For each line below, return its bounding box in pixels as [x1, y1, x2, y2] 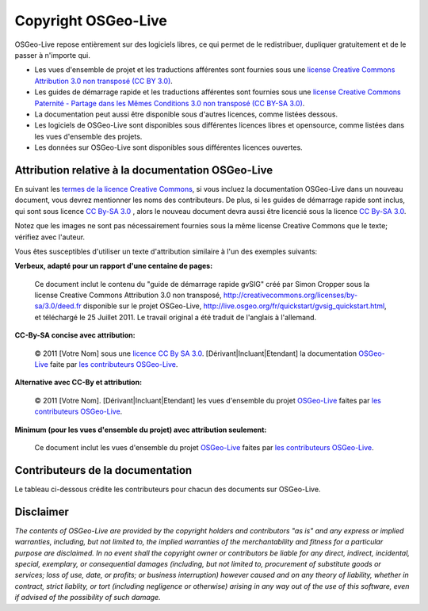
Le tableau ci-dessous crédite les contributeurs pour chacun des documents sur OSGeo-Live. [14, 484, 321, 494]
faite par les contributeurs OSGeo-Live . [50, 360, 178, 369]
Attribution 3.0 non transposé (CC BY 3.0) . [34, 76, 174, 86]
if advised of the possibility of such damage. [14, 593, 162, 602]
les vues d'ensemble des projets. [34, 132, 143, 141]
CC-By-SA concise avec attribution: [14, 330, 136, 340]
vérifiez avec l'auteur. [14, 232, 86, 242]
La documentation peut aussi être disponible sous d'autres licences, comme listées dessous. [34, 109, 338, 119]
